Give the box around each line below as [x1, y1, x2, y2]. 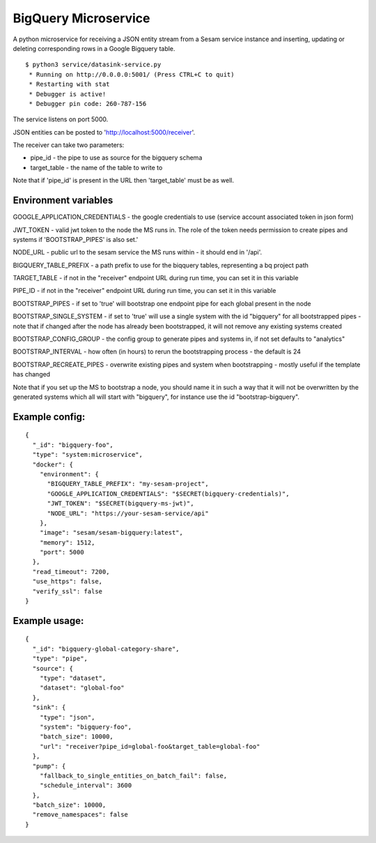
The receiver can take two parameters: [13, 141, 125, 149]
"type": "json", [39, 713, 95, 721]
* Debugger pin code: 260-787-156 [29, 100, 147, 107]
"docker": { [32, 460, 73, 469]
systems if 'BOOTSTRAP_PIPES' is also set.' [13, 235, 139, 243]
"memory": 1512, [39, 538, 95, 547]
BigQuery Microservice [13, 10, 150, 26]
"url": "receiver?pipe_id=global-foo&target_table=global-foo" [39, 743, 260, 750]
